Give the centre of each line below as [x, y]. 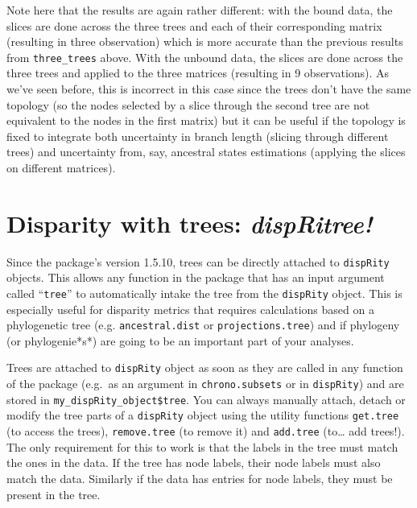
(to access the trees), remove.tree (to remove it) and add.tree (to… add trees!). [206, 431]
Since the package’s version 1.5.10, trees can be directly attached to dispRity [198, 261]
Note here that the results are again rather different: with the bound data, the [200, 10]
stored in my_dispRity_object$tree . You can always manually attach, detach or [206, 399]
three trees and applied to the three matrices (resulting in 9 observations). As [198, 73]
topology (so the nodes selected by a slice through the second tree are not [188, 104]
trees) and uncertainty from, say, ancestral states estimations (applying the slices [206, 152]
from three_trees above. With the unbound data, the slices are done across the [205, 57]
